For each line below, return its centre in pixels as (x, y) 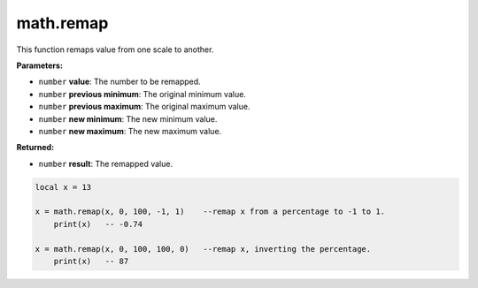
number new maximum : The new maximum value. (130, 131)
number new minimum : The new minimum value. (128, 118)
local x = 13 (63, 187)
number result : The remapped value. (105, 163)
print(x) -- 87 (91, 261)
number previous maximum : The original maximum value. (144, 107)
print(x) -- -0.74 (98, 224)
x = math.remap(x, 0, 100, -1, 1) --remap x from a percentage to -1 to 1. (210, 212)
